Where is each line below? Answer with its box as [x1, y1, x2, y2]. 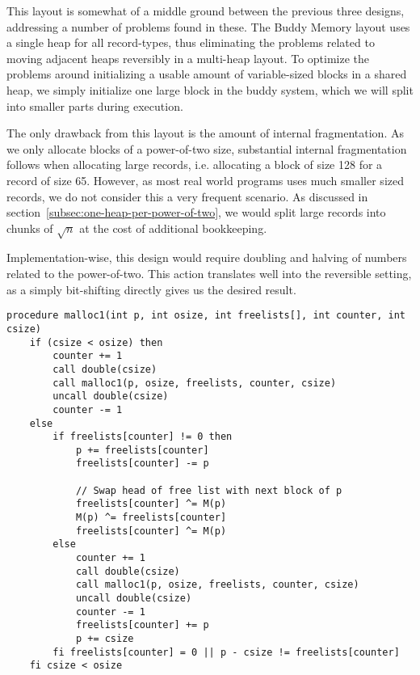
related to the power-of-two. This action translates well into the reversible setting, [6, 265, 412, 282]
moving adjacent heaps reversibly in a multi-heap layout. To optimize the [6, 49, 370, 66]
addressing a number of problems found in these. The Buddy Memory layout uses [6, 18, 410, 35]
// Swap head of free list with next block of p [75, 484, 342, 496]
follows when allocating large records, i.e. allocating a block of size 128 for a [6, 156, 383, 173]
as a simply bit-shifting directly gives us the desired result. [6, 281, 296, 297]
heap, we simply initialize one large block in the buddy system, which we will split [6, 81, 414, 98]
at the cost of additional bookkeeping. [79, 219, 267, 236]
